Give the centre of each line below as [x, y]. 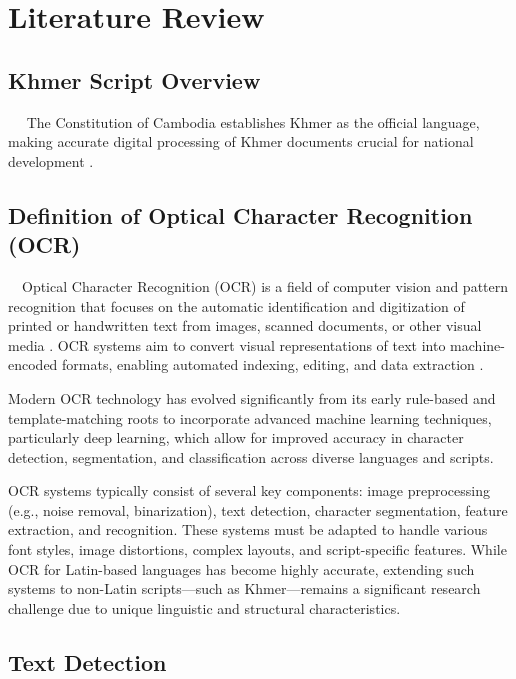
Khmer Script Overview [134, 79]
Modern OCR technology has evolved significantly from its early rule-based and [252, 397]
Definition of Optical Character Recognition [240, 214]
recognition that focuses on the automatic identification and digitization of [236, 305]
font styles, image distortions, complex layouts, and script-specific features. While [257, 549]
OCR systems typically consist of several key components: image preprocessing [249, 490]
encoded [33, 364]
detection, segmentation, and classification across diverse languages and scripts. [251, 456]
